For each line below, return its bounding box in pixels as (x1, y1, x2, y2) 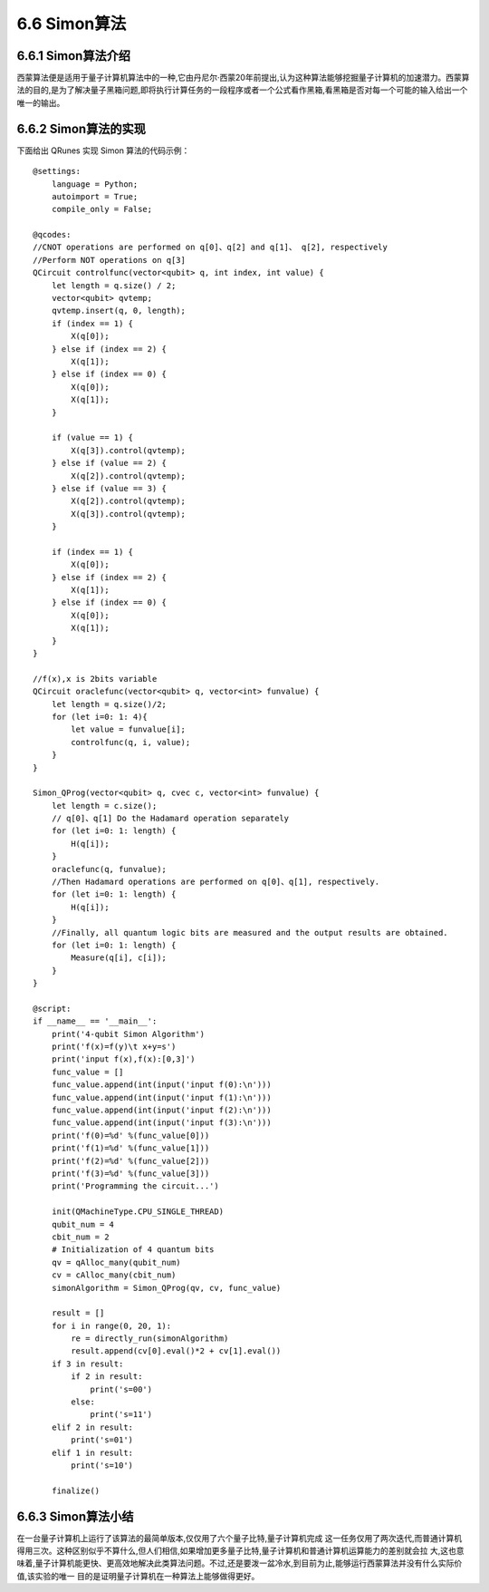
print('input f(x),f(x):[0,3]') (51, 1054, 196, 1064)
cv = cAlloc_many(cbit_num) (51, 1270, 177, 1280)
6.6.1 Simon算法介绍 (16, 48, 131, 63)
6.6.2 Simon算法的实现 (16, 121, 147, 136)
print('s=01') (71, 1435, 134, 1445)
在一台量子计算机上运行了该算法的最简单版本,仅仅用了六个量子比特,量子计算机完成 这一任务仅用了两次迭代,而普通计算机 (16, 1532, 463, 1543)
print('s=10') (71, 1460, 134, 1471)
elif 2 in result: (51, 1422, 134, 1432)
